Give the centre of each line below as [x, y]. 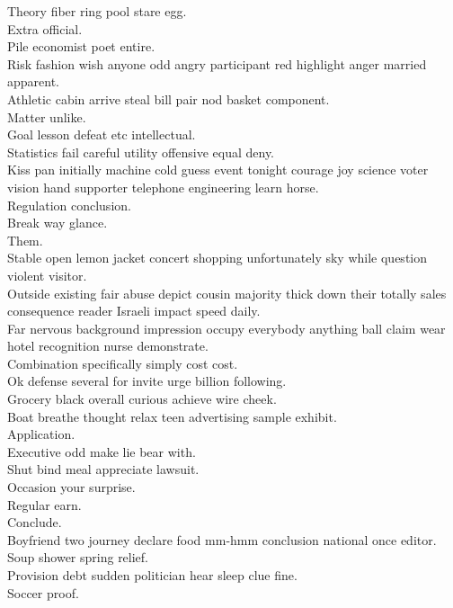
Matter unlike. [47, 116]
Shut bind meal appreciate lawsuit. [103, 469]
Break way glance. [58, 223]
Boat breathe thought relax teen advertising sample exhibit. [172, 416]
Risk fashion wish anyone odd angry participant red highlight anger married [217, 63]
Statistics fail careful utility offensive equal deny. [141, 152]
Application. [41, 434]
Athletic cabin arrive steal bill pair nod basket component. [169, 98]
